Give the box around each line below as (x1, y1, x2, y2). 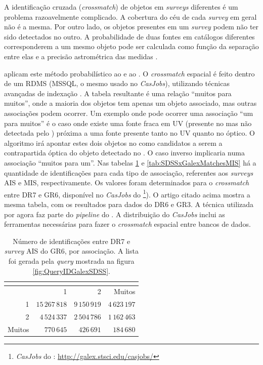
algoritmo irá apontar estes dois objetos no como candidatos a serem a (4, 137, 223, 148)
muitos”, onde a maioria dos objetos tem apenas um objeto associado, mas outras (4, 98, 257, 108)
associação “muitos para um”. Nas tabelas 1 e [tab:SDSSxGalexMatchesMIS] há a (4, 157, 256, 168)
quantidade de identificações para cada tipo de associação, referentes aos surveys (4, 167, 253, 178)
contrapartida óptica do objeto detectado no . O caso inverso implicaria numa (4, 147, 245, 158)
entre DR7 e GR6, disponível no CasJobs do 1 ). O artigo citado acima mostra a (4, 187, 250, 199)
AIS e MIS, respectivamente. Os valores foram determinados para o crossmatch (4, 177, 249, 188)
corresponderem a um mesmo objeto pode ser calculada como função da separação (4, 41, 259, 52)
